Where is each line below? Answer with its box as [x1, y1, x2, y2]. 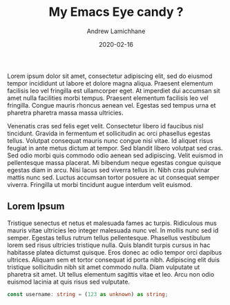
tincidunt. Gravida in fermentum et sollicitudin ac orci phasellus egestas [7, 129, 211, 137]
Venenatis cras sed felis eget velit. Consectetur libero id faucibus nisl [7, 121, 204, 130]
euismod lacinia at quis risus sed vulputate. [7, 277, 130, 286]
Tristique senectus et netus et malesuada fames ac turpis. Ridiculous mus [7, 219, 218, 227]
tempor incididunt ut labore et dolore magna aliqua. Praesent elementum [7, 79, 213, 87]
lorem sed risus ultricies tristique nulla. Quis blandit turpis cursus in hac [7, 241, 211, 249]
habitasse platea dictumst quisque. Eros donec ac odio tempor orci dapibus [7, 248, 222, 256]
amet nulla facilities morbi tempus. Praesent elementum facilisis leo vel [7, 94, 209, 102]
